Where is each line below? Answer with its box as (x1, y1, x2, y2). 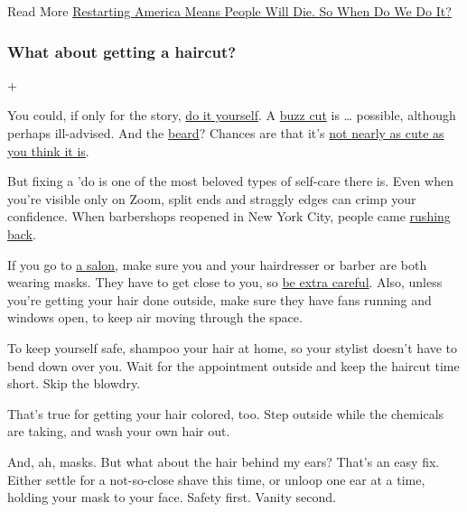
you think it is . (7, 141, 89, 160)
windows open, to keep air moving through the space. (7, 308, 303, 327)
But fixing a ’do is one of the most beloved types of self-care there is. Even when (7, 172, 453, 191)
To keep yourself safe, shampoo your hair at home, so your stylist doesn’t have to (7, 338, 458, 357)
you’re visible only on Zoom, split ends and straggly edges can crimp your (7, 189, 416, 208)
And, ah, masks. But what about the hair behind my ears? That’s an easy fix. (7, 451, 440, 470)
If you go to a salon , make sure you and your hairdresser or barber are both (7, 255, 427, 274)
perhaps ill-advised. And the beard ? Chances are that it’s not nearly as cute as (7, 124, 444, 142)
